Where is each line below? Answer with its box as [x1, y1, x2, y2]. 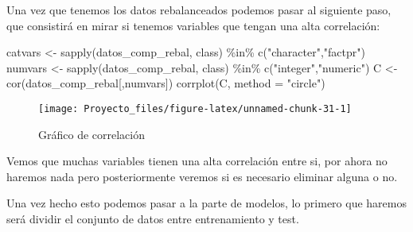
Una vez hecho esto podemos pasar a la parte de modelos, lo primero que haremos [6, 195, 407, 211]
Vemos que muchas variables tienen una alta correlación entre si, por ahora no [6, 153, 388, 169]
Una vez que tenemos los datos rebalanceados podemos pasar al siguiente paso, [6, 2, 392, 17]
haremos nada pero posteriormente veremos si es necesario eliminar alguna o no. [6, 168, 398, 184]
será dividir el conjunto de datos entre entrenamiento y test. [6, 211, 299, 226]
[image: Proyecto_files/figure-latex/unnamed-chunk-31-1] [38, 102, 352, 114]
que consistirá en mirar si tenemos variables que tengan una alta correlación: [6, 17, 380, 33]
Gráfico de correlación [38, 126, 145, 142]
